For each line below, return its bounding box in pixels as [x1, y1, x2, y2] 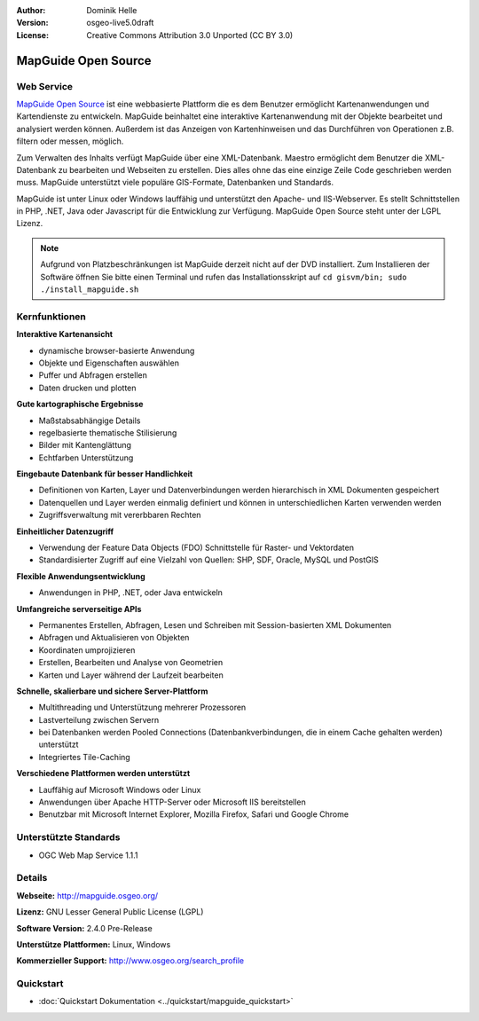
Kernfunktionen [16, 310, 86, 323]
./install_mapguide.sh [40, 285, 139, 295]
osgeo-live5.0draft [86, 18, 154, 28]
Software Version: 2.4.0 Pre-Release [16, 923, 153, 933]
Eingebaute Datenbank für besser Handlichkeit [16, 468, 193, 479]
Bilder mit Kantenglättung [38, 440, 132, 451]
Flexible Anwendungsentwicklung [16, 570, 145, 581]
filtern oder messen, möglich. [16, 136, 124, 146]
